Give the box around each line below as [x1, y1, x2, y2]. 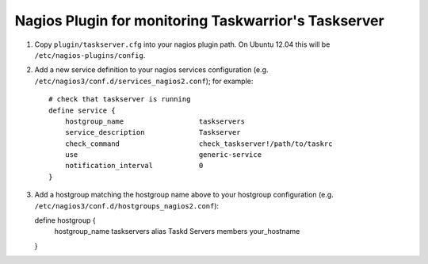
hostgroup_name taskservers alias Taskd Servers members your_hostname [54, 227, 300, 236]
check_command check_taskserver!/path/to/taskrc [64, 139, 333, 148]
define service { [48, 105, 116, 115]
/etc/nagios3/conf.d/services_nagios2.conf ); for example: [34, 76, 254, 86]
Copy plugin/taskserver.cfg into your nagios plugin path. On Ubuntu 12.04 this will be [34, 40, 331, 49]
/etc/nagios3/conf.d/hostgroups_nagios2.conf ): [34, 201, 220, 210]
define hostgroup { [34, 216, 96, 225]
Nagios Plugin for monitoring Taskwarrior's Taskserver [14, 12, 384, 29]
